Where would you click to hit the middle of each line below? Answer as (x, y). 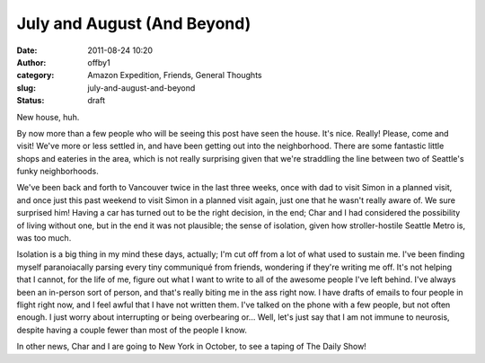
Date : (27, 50)
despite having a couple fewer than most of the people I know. (132, 330)
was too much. (44, 238)
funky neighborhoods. (57, 172)
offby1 (99, 62)
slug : (26, 88)
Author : (31, 62)
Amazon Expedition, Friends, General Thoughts (175, 75)
